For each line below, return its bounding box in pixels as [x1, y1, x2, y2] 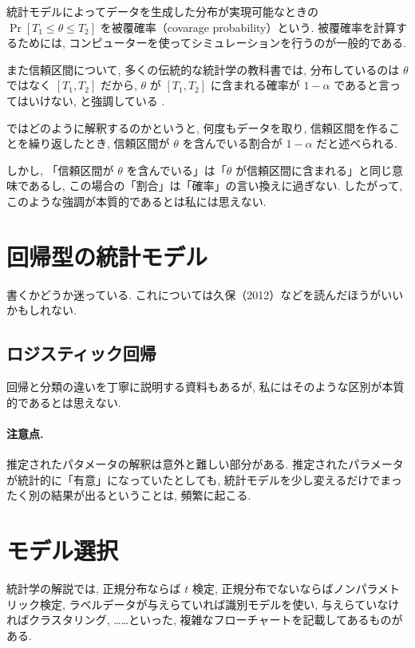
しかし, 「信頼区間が [6, 161, 114, 178]
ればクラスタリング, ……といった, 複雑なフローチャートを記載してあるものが [6, 611, 403, 628]
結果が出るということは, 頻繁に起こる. [50, 487, 251, 504]
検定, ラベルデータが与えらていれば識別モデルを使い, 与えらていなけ [39, 595, 400, 612]
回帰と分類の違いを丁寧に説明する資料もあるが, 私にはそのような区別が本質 [6, 378, 405, 395]
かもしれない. [6, 302, 77, 318]
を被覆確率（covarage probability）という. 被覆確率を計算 [100, 18, 397, 35]
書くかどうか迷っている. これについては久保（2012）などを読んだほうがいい [6, 286, 404, 302]
